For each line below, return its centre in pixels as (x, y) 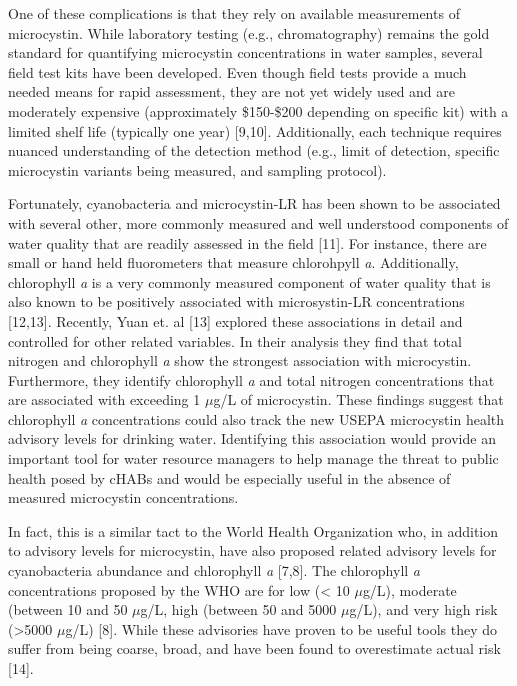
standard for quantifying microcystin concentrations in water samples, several (245, 52)
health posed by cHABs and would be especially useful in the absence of (229, 477)
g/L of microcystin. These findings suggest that (358, 399)
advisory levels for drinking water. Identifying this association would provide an (252, 438)
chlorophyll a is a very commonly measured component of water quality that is (249, 281)
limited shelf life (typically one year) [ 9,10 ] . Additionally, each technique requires (255, 130)
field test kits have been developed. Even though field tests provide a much (237, 71)
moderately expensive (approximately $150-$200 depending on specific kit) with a (258, 110)
